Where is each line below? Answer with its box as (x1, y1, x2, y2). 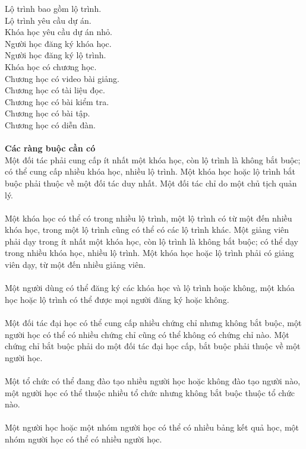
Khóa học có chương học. (5, 60, 97, 72)
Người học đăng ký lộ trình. (5, 49, 106, 61)
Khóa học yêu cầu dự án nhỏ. (5, 26, 112, 38)
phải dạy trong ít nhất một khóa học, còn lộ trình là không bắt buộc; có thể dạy (5, 235, 299, 247)
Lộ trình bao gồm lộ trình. (5, 2, 102, 14)
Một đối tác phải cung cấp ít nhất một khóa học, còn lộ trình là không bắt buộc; (5, 153, 301, 166)
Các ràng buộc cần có (5, 142, 96, 154)
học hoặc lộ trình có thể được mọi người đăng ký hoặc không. (5, 293, 229, 305)
